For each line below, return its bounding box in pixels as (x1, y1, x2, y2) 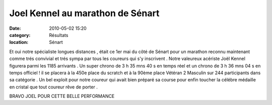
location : (9, 39, 29, 45)
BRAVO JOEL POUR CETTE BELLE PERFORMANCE (9, 93, 115, 99)
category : (9, 32, 31, 38)
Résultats (49, 32, 69, 38)
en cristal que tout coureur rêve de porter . (9, 84, 98, 90)
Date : (9, 25, 21, 31)
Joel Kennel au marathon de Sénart (9, 8, 160, 19)
